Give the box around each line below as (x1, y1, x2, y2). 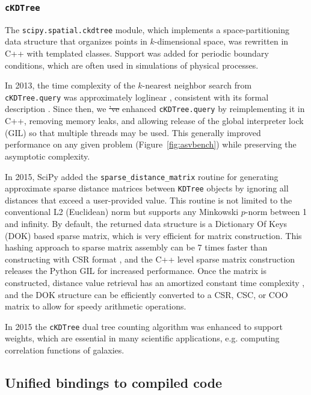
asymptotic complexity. (5, 149, 90, 162)
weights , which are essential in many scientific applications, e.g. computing (5, 332, 280, 344)
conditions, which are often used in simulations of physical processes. (5, 58, 259, 71)
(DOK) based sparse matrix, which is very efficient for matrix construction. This (5, 229, 302, 241)
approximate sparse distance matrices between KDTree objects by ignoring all (5, 182, 289, 194)
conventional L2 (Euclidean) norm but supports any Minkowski (5, 205, 239, 218)
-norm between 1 (245, 205, 307, 218)
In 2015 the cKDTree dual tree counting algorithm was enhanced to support (5, 320, 283, 332)
